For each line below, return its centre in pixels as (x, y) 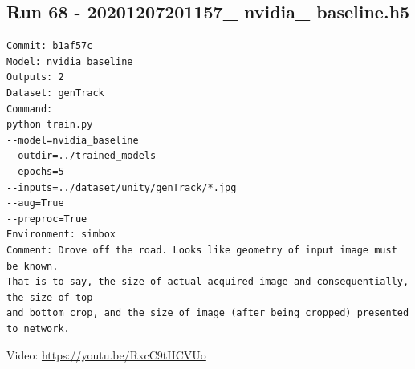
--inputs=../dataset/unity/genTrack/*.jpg (122, 187)
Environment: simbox (61, 235)
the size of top (50, 297)
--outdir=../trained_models (81, 156)
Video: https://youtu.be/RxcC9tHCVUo (106, 355)
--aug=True (35, 203)
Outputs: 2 (35, 77)
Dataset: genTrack (55, 93)
